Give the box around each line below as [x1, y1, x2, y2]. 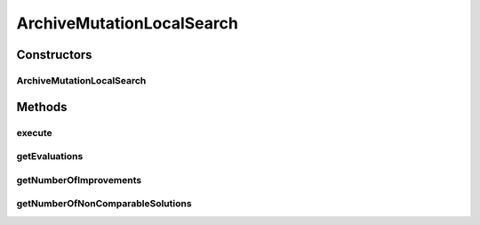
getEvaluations [16, 150, 84, 163]
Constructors [16, 47, 92, 62]
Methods [16, 99, 68, 115]
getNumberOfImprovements [16, 173, 142, 186]
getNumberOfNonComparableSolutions [16, 197, 192, 210]
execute [16, 126, 52, 139]
